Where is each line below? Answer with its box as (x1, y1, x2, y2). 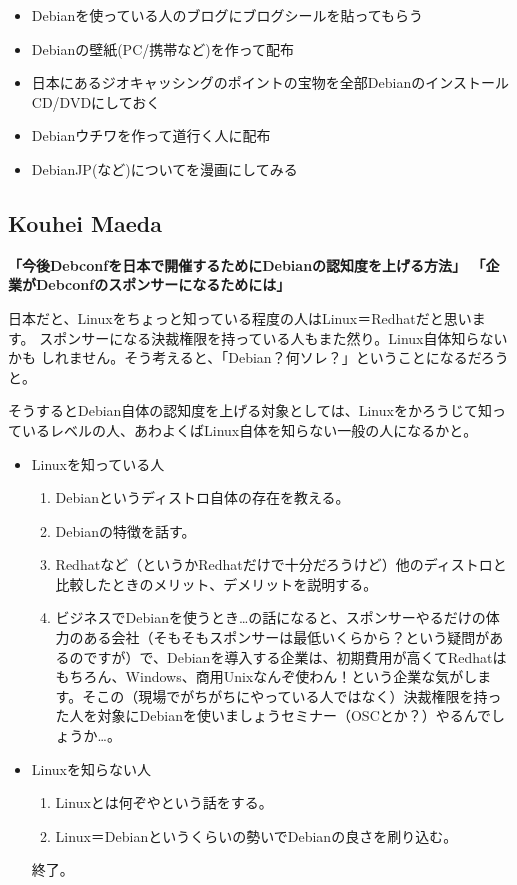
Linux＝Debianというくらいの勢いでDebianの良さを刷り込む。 (55, 825, 458, 846)
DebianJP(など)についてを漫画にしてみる (31, 158, 298, 179)
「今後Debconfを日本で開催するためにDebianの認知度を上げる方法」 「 (8, 254, 486, 275)
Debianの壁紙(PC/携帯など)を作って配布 (31, 38, 295, 59)
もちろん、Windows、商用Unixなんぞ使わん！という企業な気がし (55, 666, 478, 687)
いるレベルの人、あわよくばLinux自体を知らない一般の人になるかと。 (21, 419, 478, 440)
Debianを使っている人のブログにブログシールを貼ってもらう (31, 5, 424, 25)
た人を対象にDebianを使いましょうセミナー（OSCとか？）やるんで (55, 705, 492, 726)
